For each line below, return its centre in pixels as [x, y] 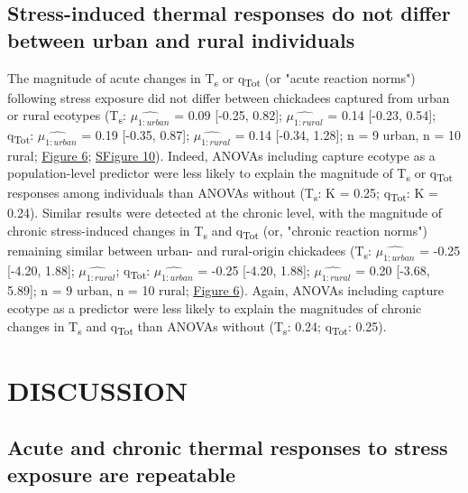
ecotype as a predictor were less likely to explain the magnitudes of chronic [215, 307]
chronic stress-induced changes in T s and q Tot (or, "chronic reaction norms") [217, 232]
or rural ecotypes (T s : [67, 116]
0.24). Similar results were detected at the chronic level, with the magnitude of [225, 213]
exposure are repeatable [122, 474]
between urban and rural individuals [181, 39]
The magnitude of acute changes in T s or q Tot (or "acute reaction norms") [211, 79]
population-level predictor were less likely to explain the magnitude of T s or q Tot [230, 174]
